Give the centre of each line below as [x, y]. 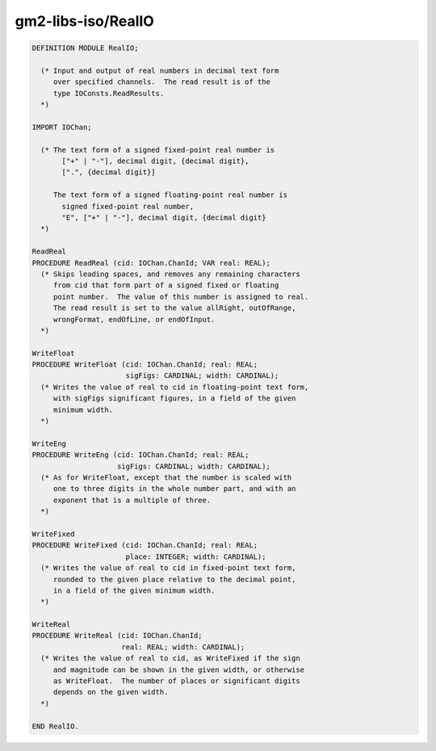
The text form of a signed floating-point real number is [170, 195]
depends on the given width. [111, 692]
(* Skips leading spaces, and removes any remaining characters [170, 274]
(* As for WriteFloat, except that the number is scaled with [166, 477]
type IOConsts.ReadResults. [109, 93]
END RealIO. [56, 726]
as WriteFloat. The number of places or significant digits [176, 681]
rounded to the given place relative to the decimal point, [174, 579]
